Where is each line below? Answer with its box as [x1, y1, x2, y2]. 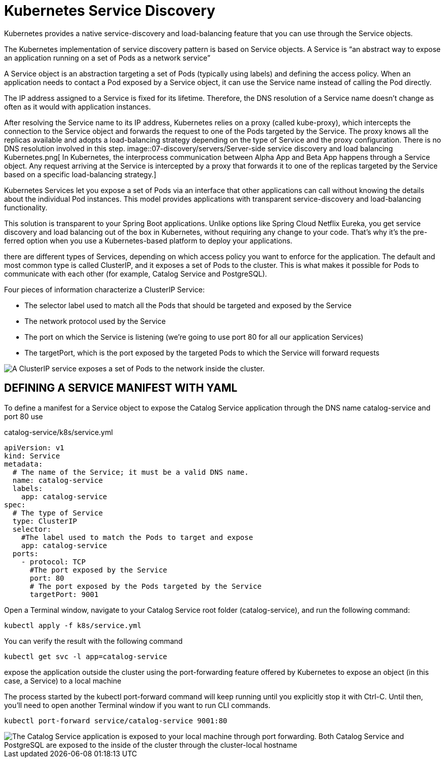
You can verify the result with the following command [4, 636, 183, 645]
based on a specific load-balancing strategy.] [4, 170, 156, 179]
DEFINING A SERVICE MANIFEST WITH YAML [4, 382, 238, 395]
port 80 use [4, 412, 43, 421]
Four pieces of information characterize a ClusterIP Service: [4, 285, 205, 294]
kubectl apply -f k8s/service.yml [4, 621, 142, 630]
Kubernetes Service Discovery [4, 2, 215, 19]
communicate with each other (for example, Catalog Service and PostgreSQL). [4, 269, 267, 278]
